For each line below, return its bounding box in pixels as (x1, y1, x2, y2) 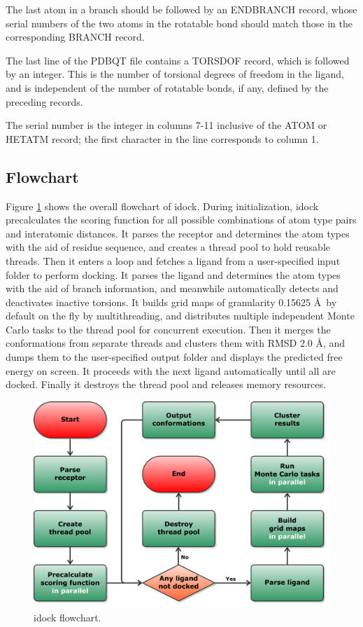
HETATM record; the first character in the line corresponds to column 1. (6, 131, 319, 146)
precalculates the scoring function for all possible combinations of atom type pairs (6, 212, 357, 227)
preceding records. (6, 94, 83, 109)
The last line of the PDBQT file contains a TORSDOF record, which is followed (6, 53, 350, 67)
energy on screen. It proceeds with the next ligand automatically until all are (6, 363, 336, 378)
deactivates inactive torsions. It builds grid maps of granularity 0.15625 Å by (6, 294, 337, 309)
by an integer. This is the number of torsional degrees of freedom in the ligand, (6, 67, 344, 81)
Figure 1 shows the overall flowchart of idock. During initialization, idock (6, 198, 319, 213)
